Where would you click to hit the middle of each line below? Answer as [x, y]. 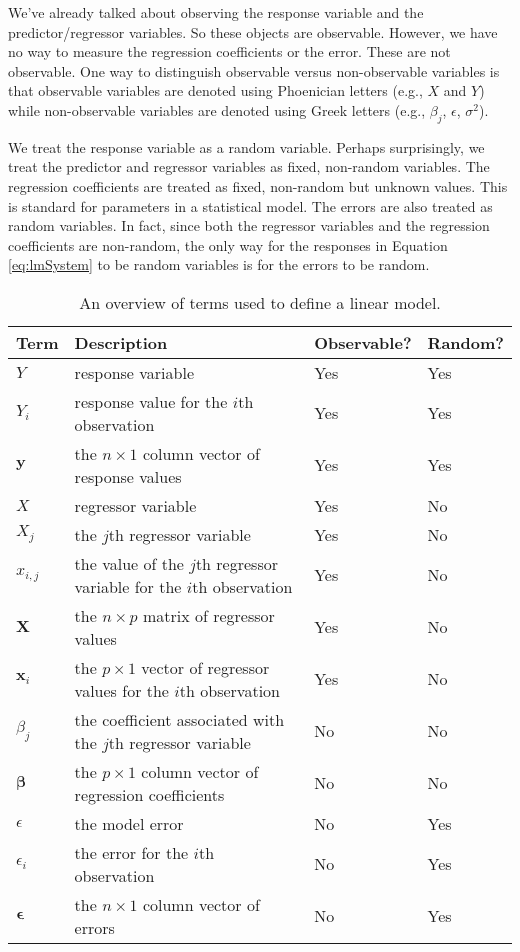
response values [128, 476]
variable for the [128, 586]
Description [121, 342]
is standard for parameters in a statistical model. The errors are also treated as [250, 205]
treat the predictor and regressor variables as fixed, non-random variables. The [249, 166]
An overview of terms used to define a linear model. [260, 302]
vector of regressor [205, 667]
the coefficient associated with [179, 719]
